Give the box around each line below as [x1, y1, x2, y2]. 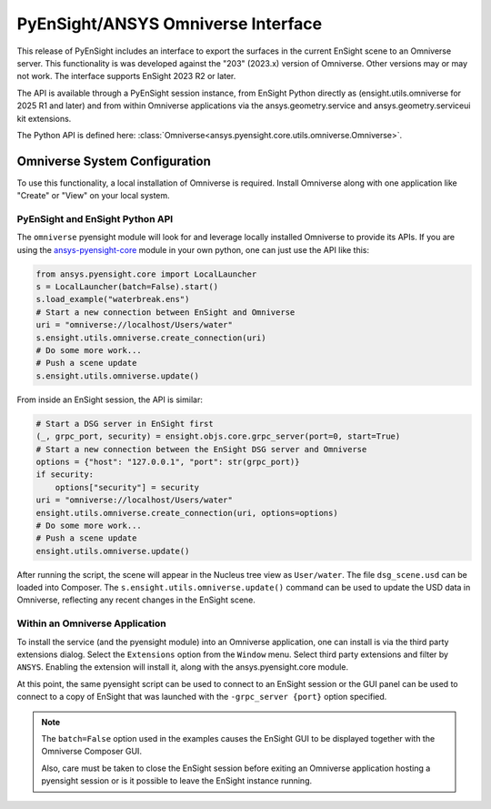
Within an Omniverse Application [16, 617, 167, 630]
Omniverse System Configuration [16, 153, 211, 168]
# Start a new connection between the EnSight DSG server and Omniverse [35, 444, 367, 454]
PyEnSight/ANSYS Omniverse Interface [16, 14, 323, 34]
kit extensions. [16, 113, 72, 124]
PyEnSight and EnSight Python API [16, 212, 174, 225]
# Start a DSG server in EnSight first [35, 419, 214, 429]
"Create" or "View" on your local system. [16, 190, 170, 201]
